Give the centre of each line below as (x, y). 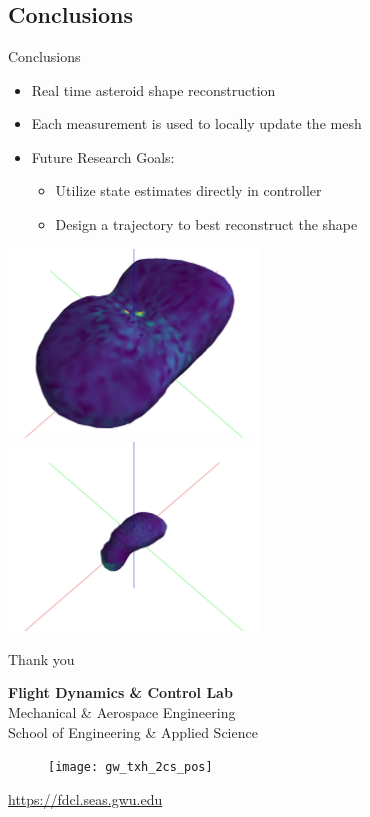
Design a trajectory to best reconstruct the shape (206, 223)
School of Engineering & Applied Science (133, 731)
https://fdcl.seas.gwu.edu (85, 798)
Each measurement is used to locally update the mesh (196, 123)
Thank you (41, 658)
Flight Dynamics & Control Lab (120, 692)
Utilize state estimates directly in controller (188, 190)
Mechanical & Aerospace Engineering (122, 711)
